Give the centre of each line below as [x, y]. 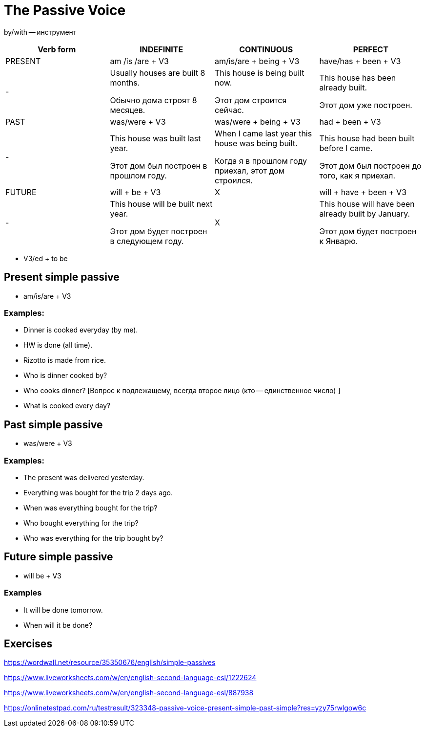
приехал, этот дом [250, 170]
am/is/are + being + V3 [257, 61]
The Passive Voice [65, 10]
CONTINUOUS [266, 49]
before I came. [346, 148]
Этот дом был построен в [159, 166]
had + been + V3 [350, 122]
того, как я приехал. [357, 175]
